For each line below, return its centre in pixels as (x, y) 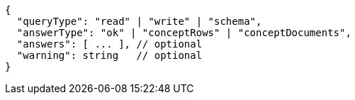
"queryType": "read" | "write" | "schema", (139, 21)
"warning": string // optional (109, 55)
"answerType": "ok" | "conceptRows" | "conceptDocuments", (184, 33)
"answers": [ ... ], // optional (109, 44)
